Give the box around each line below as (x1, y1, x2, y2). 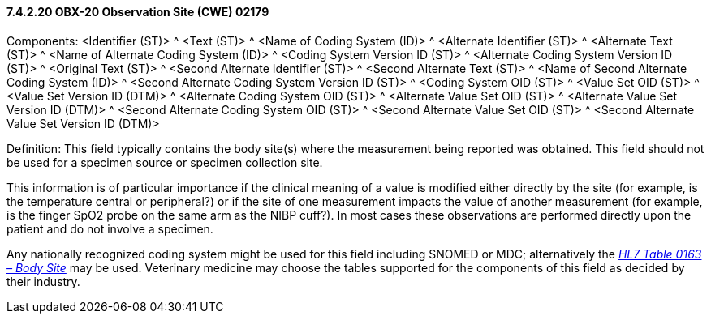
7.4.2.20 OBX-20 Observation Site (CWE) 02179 (6, 5, 269, 19)
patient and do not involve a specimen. (6, 221, 213, 236)
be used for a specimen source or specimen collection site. (6, 155, 323, 169)
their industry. (6, 274, 80, 288)
